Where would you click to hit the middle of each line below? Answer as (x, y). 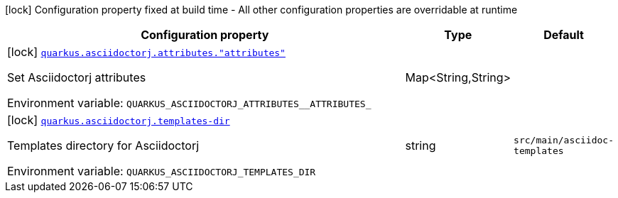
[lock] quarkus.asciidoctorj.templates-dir (119, 120)
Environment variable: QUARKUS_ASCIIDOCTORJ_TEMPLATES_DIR (162, 171)
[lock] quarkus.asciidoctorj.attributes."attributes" (146, 52)
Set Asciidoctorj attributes (77, 77)
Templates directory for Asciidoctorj (103, 145)
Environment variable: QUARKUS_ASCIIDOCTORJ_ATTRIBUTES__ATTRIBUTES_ (189, 103)
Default (564, 35)
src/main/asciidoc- (564, 140)
